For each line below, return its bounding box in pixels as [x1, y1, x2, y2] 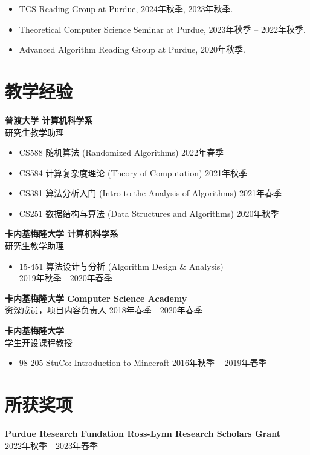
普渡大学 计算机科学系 [5, 113, 93, 126]
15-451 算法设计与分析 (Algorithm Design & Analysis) [19, 259, 224, 272]
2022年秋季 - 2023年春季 [5, 439, 98, 451]
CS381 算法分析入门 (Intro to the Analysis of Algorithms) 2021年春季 [19, 187, 282, 199]
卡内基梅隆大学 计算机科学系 [5, 227, 118, 240]
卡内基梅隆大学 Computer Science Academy [5, 291, 187, 304]
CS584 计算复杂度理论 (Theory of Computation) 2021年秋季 [19, 166, 248, 179]
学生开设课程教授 [5, 336, 73, 348]
